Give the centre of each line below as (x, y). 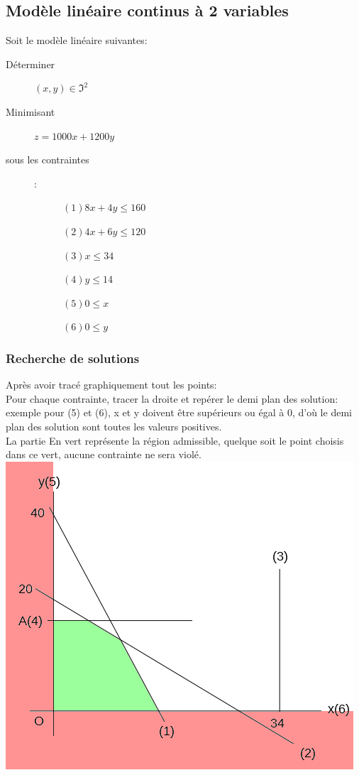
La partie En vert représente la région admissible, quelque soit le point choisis (175, 440)
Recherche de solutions (73, 358)
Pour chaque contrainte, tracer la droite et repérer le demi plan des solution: (172, 398)
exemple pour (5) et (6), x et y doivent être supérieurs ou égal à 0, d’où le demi (179, 412)
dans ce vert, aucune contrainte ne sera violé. (104, 454)
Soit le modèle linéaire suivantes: (77, 40)
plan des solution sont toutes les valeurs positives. (114, 426)
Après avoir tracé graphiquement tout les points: (111, 385)
